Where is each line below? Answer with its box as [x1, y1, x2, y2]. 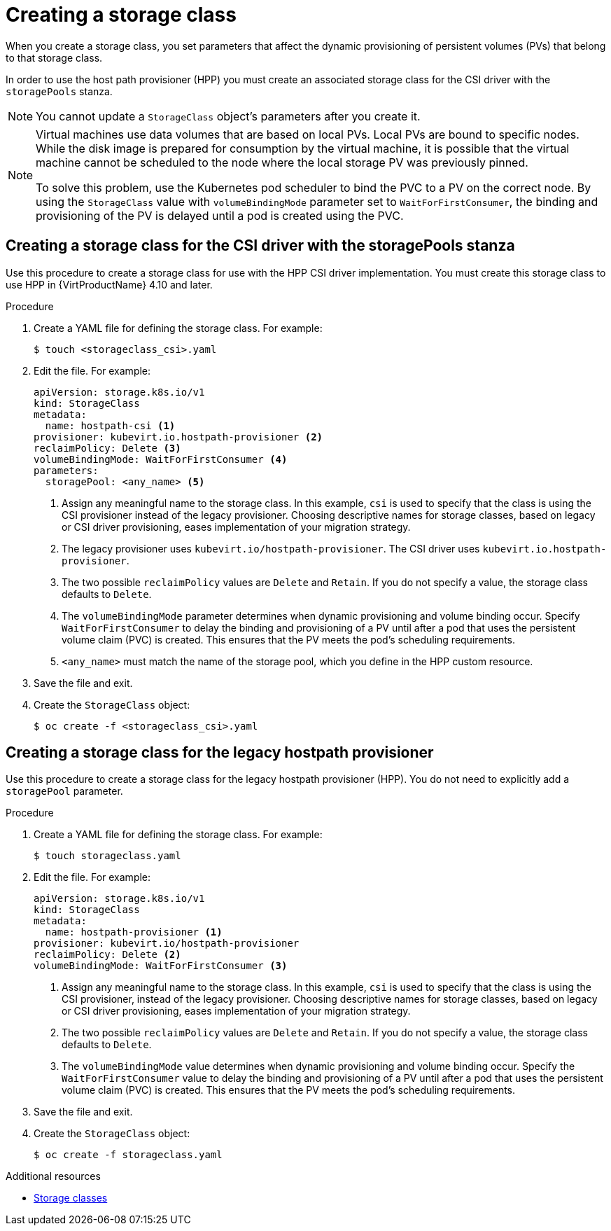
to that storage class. [6, 51, 103, 64]
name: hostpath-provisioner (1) [45, 926, 223, 938]
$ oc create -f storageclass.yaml [34, 1149, 223, 1161]
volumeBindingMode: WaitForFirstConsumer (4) [34, 453, 288, 465]
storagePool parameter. [6, 785, 123, 798]
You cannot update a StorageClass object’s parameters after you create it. [36, 109, 421, 123]
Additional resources [6, 1170, 101, 1183]
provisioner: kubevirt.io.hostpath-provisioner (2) [34, 431, 323, 443]
